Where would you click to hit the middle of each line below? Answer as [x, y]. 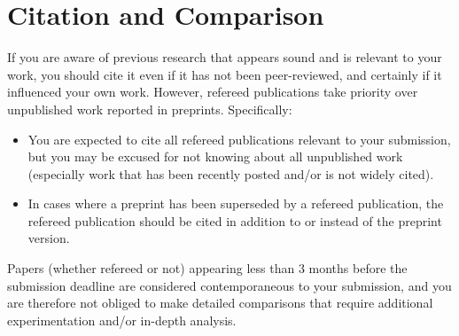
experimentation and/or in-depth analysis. [122, 320]
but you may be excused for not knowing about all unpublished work [215, 156]
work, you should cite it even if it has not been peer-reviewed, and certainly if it [225, 74]
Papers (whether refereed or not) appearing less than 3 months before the [207, 268]
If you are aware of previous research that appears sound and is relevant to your [225, 57]
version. [49, 238]
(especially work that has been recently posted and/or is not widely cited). [231, 173]
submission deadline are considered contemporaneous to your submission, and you [229, 285]
